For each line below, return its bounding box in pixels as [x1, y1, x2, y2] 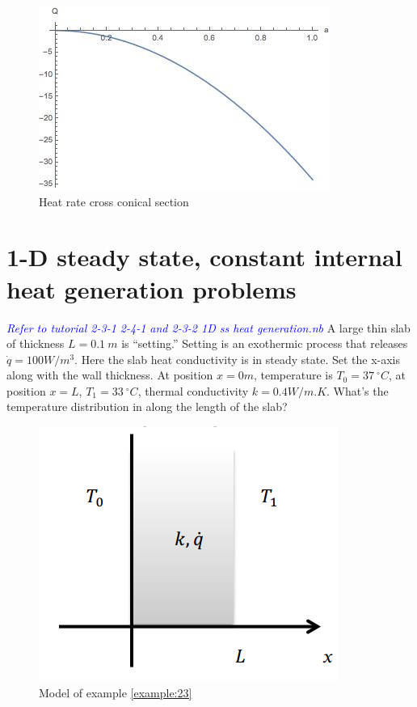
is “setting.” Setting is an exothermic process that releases [121, 335, 408, 352]
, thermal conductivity [137, 382, 249, 399]
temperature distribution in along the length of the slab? [6, 398, 288, 415]
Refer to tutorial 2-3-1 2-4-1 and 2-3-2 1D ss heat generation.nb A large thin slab [6, 319, 411, 336]
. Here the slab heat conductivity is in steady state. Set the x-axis [74, 350, 400, 367]
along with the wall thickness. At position [6, 366, 213, 383]
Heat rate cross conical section [39, 193, 189, 210]
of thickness [6, 335, 65, 352]
